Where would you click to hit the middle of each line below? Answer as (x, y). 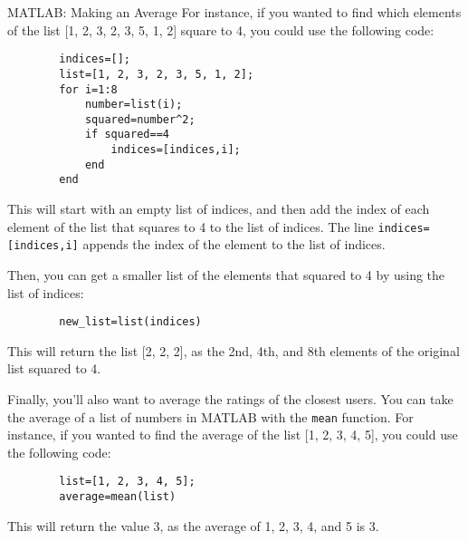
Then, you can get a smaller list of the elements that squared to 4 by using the (226, 275)
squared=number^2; (140, 119)
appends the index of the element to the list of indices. (234, 244)
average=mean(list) (118, 497)
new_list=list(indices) (130, 322)
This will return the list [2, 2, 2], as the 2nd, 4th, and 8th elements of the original (234, 350)
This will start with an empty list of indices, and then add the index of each (219, 209)
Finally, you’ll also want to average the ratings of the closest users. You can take (230, 399)
